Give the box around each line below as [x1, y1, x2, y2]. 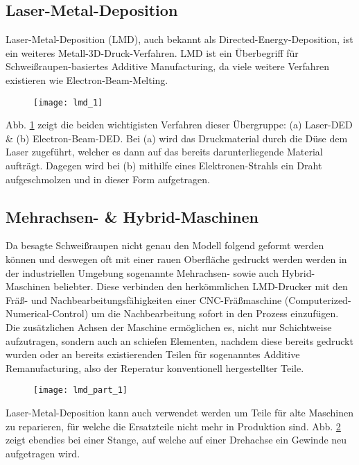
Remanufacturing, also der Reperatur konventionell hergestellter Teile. [6, 360, 304, 375]
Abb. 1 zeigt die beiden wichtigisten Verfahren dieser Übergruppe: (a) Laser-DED [6, 117, 353, 132]
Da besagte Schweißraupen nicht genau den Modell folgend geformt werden [6, 238, 324, 253]
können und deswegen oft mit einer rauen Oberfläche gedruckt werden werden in [6, 252, 347, 266]
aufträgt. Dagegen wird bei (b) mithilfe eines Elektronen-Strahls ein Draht [6, 158, 322, 173]
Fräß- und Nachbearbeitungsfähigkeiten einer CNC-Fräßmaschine [6, 292, 282, 307]
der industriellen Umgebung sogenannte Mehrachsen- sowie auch [6, 265, 279, 280]
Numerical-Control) [6, 306, 89, 321]
